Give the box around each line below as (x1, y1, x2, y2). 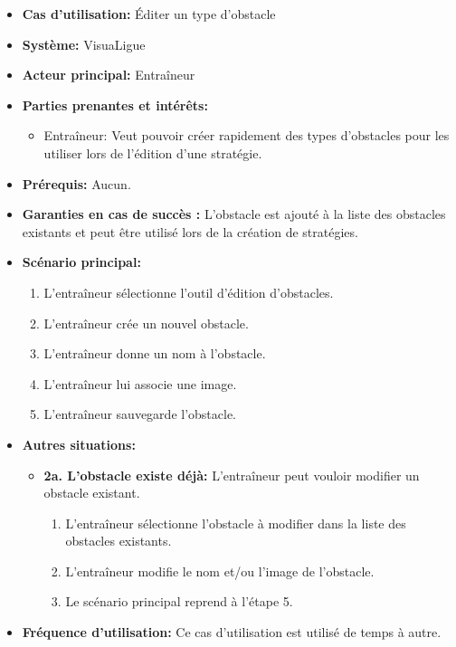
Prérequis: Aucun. (22, 174, 131, 193)
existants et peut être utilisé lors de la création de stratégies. (22, 222, 358, 241)
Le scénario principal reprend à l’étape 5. (65, 592, 293, 611)
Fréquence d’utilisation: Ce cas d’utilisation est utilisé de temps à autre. (22, 623, 442, 642)
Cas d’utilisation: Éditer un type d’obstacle (22, 5, 276, 23)
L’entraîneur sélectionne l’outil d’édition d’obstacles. (43, 282, 334, 301)
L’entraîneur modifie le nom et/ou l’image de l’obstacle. (65, 561, 375, 580)
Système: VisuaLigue (22, 34, 146, 53)
